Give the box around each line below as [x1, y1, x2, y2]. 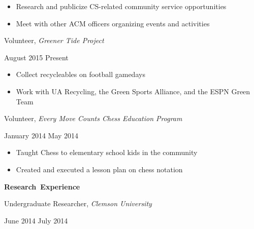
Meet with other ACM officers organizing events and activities [16, 18, 210, 28]
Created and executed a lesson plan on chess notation [16, 164, 183, 174]
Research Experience [4, 181, 80, 192]
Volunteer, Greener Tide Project [4, 35, 104, 46]
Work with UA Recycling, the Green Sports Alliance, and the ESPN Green [16, 86, 250, 96]
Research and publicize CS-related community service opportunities [16, 1, 227, 11]
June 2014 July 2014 [4, 215, 68, 225]
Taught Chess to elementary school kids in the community [16, 147, 198, 158]
